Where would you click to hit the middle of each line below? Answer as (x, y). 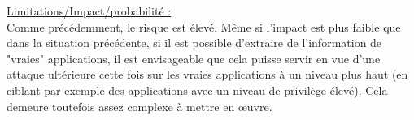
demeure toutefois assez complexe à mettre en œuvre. (139, 106)
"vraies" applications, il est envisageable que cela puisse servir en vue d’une (194, 58)
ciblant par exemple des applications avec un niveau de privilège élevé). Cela (197, 90)
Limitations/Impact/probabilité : (89, 11)
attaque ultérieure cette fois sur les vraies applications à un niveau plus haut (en (207, 74)
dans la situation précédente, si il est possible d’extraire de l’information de (194, 43)
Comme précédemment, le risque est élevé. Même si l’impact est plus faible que (204, 26)
